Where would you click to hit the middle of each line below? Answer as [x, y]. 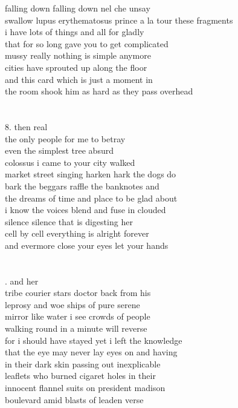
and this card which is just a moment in [79, 79]
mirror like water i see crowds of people [78, 316]
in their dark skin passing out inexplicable [83, 364]
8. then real [26, 126]
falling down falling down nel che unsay [78, 8]
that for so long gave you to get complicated [87, 43]
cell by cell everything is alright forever [77, 233]
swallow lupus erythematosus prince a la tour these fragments [119, 20]
